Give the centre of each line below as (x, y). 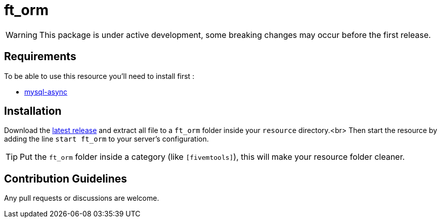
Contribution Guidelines (66, 179)
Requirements (40, 57)
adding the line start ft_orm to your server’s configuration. (106, 139)
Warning (21, 35)
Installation (33, 111)
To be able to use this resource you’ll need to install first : (99, 76)
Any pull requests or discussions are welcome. (82, 198)
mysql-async (46, 92)
